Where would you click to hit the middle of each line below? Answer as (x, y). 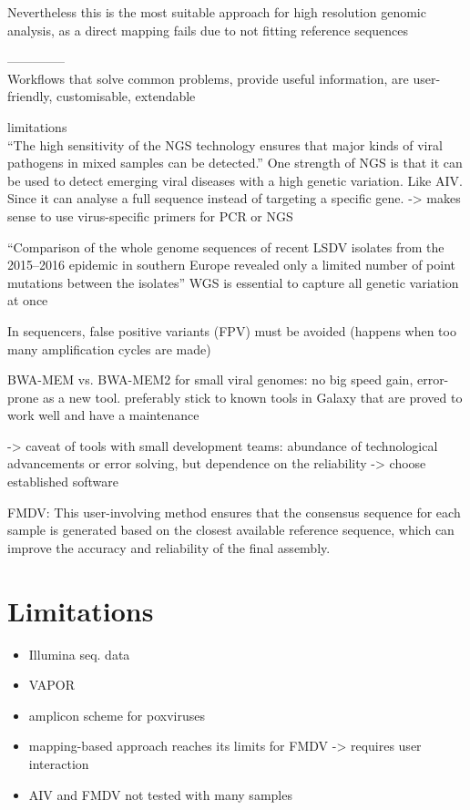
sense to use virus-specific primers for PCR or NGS (150, 215)
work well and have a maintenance (103, 415)
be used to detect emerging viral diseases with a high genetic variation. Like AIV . (235, 180)
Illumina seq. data (79, 654)
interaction (59, 763)
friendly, (30, 96)
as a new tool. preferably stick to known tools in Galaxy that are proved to (252, 397)
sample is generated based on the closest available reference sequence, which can (231, 530)
